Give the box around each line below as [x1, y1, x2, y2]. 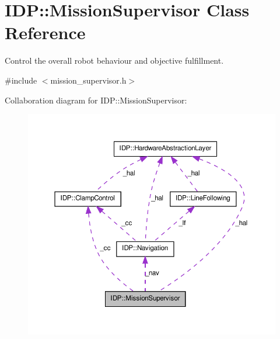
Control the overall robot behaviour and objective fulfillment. [5, 54, 224, 67]
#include [5, 74, 37, 86]
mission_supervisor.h [50, 74, 127, 86]
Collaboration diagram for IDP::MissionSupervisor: [5, 94, 187, 106]
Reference [5, 20, 86, 44]
